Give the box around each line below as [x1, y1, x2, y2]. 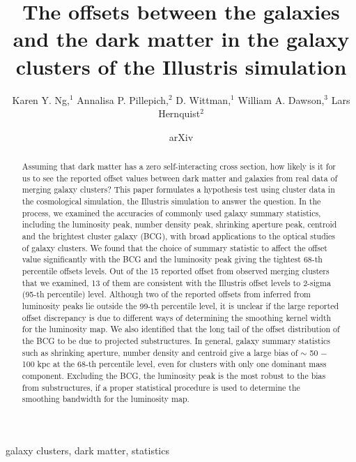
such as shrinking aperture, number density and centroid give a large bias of [22, 346, 298, 358]
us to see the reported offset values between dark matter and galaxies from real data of [22, 172, 338, 184]
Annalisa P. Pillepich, [77, 92, 169, 107]
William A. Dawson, [238, 92, 325, 107]
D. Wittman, [176, 92, 231, 107]
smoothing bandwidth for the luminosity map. [22, 393, 189, 405]
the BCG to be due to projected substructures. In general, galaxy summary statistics [22, 334, 330, 346]
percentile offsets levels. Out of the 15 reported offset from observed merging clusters [22, 264, 330, 276]
